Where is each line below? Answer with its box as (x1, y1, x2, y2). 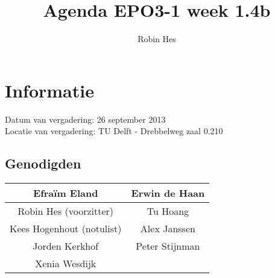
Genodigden (5, 154, 81, 173)
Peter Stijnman (136, 239, 200, 253)
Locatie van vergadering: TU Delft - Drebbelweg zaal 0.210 (5, 125, 223, 137)
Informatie (5, 78, 94, 102)
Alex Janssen (140, 221, 195, 236)
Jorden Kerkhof (33, 239, 99, 253)
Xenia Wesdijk (35, 256, 96, 271)
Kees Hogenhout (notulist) (10, 221, 122, 236)
